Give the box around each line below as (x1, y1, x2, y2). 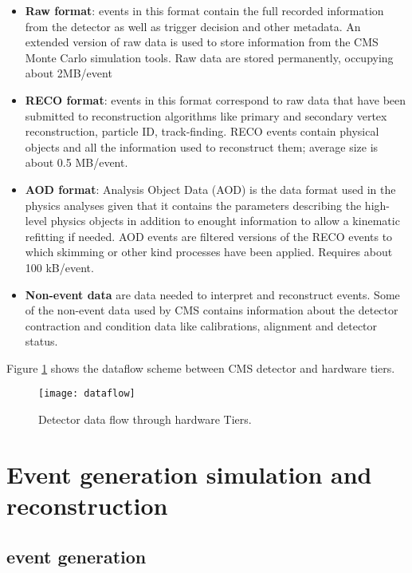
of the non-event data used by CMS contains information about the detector (25, 302, 398, 318)
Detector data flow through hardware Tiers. (38, 411, 252, 428)
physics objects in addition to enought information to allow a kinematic (50, 212, 400, 229)
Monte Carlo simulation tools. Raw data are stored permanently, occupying (25, 49, 394, 65)
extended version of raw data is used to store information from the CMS (25, 34, 379, 50)
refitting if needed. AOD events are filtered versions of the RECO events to (25, 227, 393, 244)
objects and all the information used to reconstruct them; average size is (25, 138, 379, 155)
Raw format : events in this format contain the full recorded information (25, 2, 384, 18)
